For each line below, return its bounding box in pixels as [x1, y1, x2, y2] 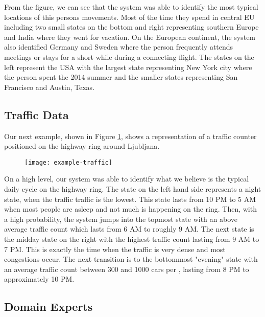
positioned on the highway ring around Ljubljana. [4, 141, 160, 151]
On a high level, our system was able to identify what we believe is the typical [4, 173, 249, 184]
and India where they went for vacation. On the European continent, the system [4, 31, 256, 42]
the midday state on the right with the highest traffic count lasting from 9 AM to [4, 233, 259, 244]
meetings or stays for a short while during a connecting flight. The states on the [4, 51, 254, 62]
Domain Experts [4, 299, 93, 314]
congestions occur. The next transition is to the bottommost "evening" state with [4, 254, 258, 264]
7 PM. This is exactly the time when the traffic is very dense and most [4, 243, 226, 254]
